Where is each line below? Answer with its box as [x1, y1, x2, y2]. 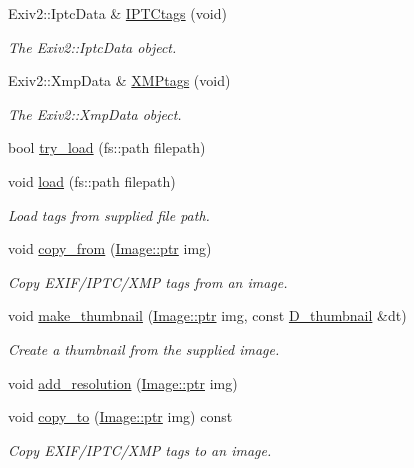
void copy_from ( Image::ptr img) [8, 238, 212, 259]
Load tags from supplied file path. [8, 204, 210, 225]
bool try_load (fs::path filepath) [8, 137, 206, 158]
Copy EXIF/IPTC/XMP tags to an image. [8, 439, 272, 460]
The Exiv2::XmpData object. [8, 103, 182, 124]
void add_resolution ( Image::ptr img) [8, 372, 238, 393]
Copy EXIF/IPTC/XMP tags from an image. [8, 271, 288, 292]
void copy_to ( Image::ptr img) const [8, 406, 233, 427]
